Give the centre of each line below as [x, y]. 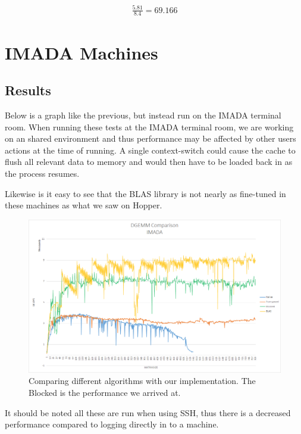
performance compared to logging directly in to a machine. [112, 424]
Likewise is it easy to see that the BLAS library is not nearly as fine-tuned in [145, 193]
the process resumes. [42, 173]
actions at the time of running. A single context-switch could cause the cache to [150, 150]
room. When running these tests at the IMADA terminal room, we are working [149, 127]
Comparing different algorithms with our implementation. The [142, 381]
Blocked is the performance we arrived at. [105, 393]
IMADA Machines [81, 52]
